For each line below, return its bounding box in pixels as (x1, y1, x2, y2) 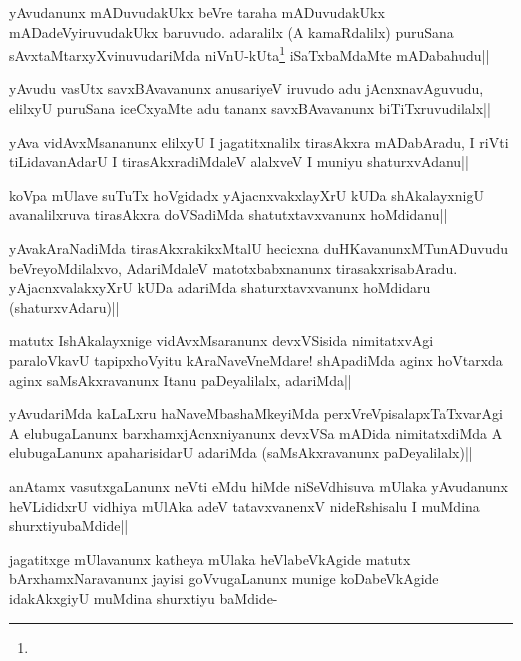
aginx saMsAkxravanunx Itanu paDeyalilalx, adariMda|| (9, 369, 352, 390)
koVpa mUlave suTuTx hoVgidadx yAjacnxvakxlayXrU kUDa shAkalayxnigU (9, 184, 484, 205)
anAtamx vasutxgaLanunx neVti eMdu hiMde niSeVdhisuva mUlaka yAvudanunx (9, 475, 508, 496)
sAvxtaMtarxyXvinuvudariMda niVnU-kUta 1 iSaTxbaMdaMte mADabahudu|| (9, 42, 490, 65)
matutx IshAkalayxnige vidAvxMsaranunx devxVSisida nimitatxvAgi (9, 330, 434, 351)
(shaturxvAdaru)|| (9, 296, 120, 317)
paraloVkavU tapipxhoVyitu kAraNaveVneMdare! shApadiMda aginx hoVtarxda (9, 349, 503, 370)
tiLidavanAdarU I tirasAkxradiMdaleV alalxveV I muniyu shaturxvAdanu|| (9, 151, 469, 172)
